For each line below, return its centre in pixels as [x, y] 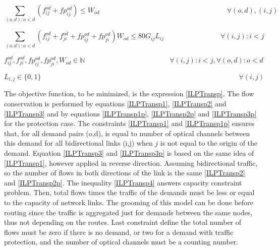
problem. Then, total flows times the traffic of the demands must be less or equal [129, 192]
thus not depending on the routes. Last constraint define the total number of [123, 222]
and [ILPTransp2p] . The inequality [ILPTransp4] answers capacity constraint [123, 182]
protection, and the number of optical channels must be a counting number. [121, 242]
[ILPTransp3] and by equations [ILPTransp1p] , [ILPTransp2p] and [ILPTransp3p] [130, 113]
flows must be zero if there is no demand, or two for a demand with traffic [119, 232]
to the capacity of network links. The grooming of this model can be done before [129, 202]
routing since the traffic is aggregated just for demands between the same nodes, [128, 212]
